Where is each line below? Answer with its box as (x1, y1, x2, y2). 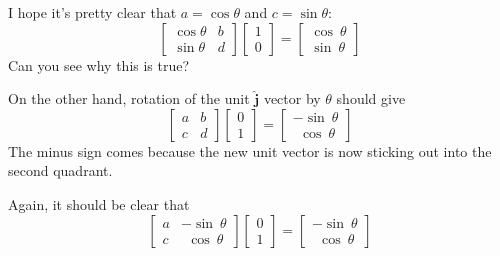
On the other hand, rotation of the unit (8, 88, 250, 109)
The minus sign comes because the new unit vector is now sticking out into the (8, 140, 492, 161)
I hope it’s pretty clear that (8, 2, 177, 22)
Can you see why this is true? (8, 54, 190, 75)
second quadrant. (8, 160, 113, 181)
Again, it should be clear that (8, 193, 190, 214)
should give (336, 88, 406, 109)
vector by (263, 88, 321, 109)
